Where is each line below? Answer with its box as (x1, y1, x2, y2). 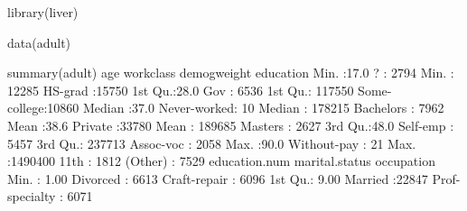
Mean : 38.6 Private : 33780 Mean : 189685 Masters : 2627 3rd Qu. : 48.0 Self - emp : (7, 115, 454, 134)
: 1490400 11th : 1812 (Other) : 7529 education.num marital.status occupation (7, 151, 435, 170)
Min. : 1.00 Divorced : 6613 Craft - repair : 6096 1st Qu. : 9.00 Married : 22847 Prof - (7, 169, 461, 188)
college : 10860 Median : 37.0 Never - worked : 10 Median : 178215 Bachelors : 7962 (7, 98, 444, 117)
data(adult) (7, 32, 71, 51)
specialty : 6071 (7, 187, 93, 206)
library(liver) (7, 3, 79, 21)
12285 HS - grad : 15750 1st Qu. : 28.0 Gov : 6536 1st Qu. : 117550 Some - (7, 80, 392, 99)
